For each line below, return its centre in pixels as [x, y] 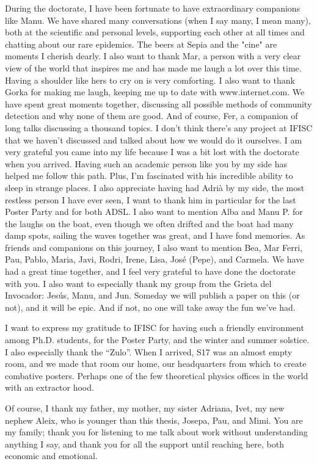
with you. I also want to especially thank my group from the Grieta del [138, 283]
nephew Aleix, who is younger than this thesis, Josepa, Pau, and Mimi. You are [154, 420]
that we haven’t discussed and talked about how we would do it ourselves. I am [154, 140]
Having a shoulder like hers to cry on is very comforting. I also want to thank [150, 80]
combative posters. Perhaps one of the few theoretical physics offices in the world [157, 375]
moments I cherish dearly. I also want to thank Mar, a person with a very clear [153, 56]
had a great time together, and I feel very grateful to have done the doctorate [150, 271]
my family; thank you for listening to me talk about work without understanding [156, 432]
